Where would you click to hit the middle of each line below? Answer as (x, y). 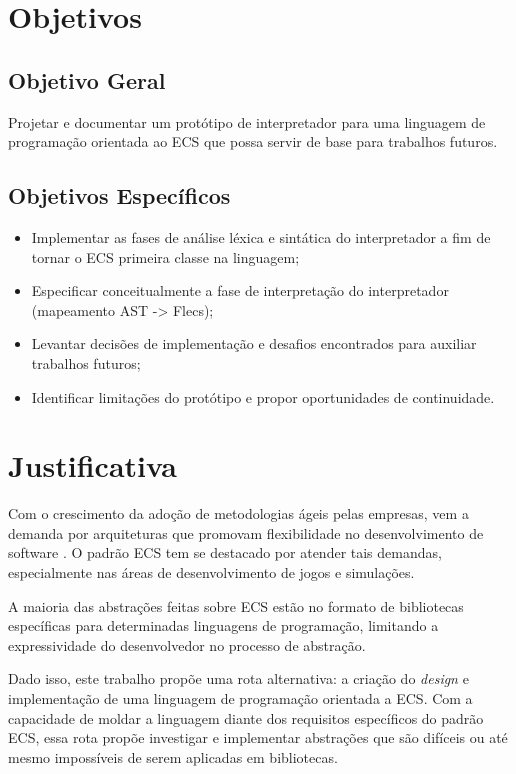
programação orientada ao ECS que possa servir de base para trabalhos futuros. (253, 141)
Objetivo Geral (87, 79)
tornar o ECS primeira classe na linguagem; (165, 256)
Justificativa (92, 465)
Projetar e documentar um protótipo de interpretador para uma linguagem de (247, 121)
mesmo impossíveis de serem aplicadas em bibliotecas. (173, 756)
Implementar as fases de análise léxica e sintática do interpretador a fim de (261, 236)
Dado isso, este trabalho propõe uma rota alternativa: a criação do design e (238, 678)
